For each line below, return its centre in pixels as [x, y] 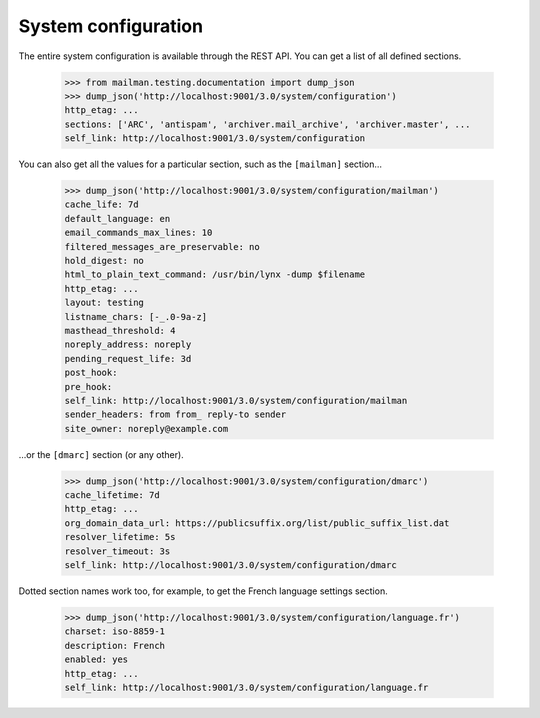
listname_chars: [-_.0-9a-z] [136, 316]
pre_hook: [88, 386]
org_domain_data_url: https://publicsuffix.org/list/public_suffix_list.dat [257, 523]
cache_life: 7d [101, 204]
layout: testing [104, 303]
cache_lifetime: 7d [112, 495]
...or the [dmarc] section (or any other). [101, 454]
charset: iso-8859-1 [114, 631]
